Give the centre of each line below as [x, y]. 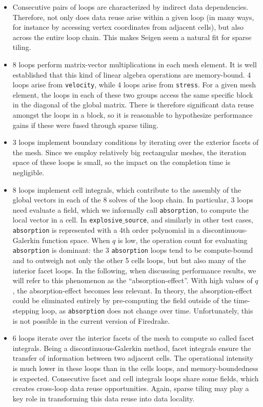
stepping [26, 310]
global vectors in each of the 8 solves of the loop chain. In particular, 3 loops [133, 200]
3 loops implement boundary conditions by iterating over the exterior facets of [136, 142]
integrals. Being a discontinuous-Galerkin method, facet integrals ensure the [132, 348]
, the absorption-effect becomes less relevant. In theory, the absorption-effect [132, 290]
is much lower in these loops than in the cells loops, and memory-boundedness [135, 368]
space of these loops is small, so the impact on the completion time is [122, 162]
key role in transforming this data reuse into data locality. [104, 398]
